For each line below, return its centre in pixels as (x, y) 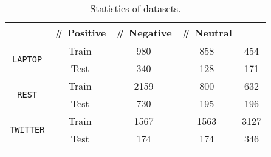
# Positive (80, 32)
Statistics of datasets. (135, 8)
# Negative (144, 32)
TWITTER (27, 130)
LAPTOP (27, 59)
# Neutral (207, 32)
